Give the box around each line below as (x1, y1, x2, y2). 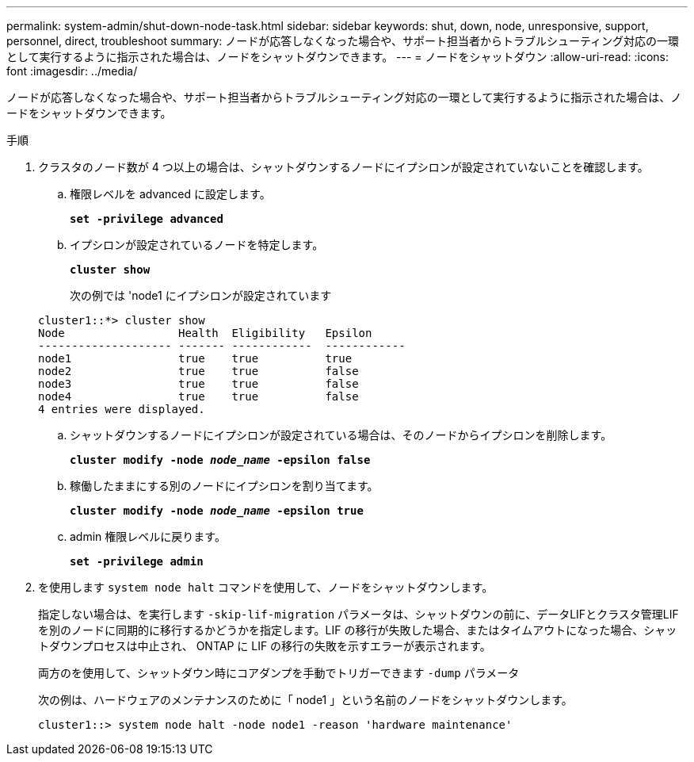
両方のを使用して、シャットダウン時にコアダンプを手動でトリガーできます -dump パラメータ (38, 666, 520, 680)
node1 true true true (38, 352, 353, 365)
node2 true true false (38, 365, 359, 377)
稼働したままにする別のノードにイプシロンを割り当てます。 (70, 479, 379, 492)
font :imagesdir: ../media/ (6, 64, 138, 78)
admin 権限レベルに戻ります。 (70, 530, 226, 543)
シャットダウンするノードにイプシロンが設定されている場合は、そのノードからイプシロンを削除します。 (70, 428, 612, 442)
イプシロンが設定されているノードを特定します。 (70, 238, 324, 251)
